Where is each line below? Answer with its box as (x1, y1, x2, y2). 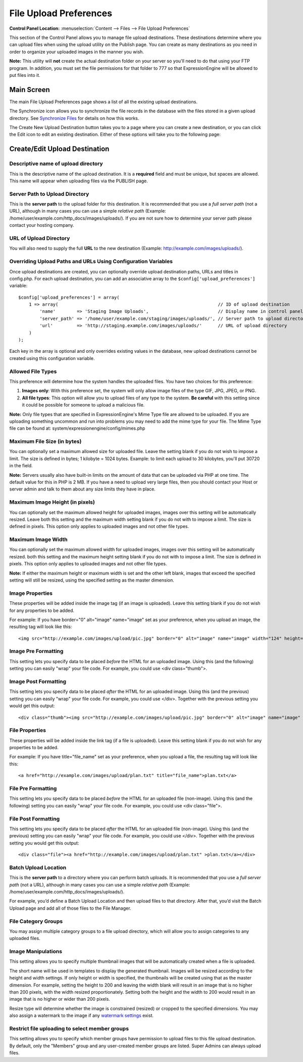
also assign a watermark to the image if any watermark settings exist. (9, 1012, 154, 1018)
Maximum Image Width (9, 536, 68, 543)
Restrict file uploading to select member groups (9, 1025, 129, 1032)
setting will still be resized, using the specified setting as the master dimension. (9, 577, 174, 583)
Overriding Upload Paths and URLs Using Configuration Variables (9, 258, 173, 265)
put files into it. (9, 72, 40, 78)
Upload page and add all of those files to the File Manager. (9, 905, 131, 911)
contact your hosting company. (9, 222, 74, 228)
